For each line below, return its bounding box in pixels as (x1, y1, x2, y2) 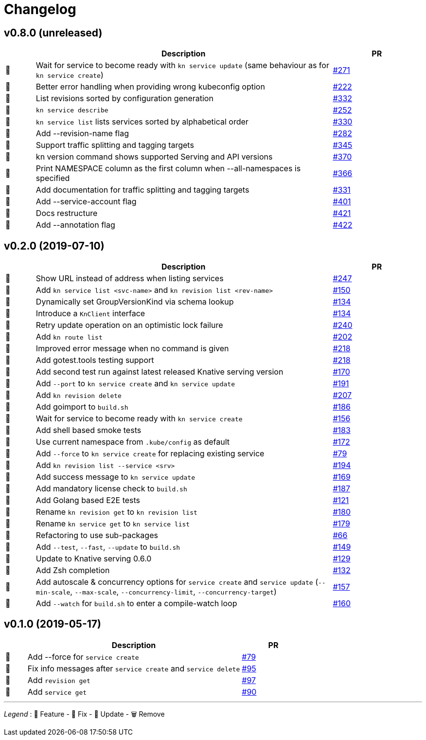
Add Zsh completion (35, 565, 110, 576)
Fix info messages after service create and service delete (27, 663, 240, 673)
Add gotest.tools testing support (35, 355, 154, 365)
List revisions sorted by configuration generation (35, 93, 213, 104)
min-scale (35, 589, 71, 596)
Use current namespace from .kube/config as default (35, 437, 230, 447)
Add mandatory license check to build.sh (35, 484, 187, 494)
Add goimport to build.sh (35, 402, 128, 412)
